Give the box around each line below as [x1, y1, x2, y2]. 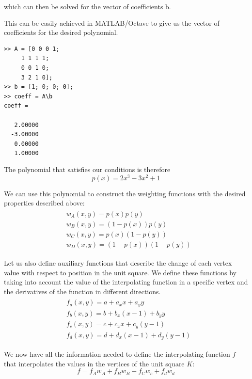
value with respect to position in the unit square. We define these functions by [4, 267, 236, 277]
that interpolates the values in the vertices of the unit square [4, 358, 185, 368]
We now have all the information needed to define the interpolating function [4, 349, 230, 359]
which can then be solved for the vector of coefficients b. [4, 1, 171, 11]
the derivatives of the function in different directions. [4, 286, 161, 296]
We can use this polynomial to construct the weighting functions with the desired [4, 188, 246, 198]
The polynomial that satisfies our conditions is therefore [4, 164, 171, 174]
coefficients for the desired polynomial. [4, 27, 118, 37]
